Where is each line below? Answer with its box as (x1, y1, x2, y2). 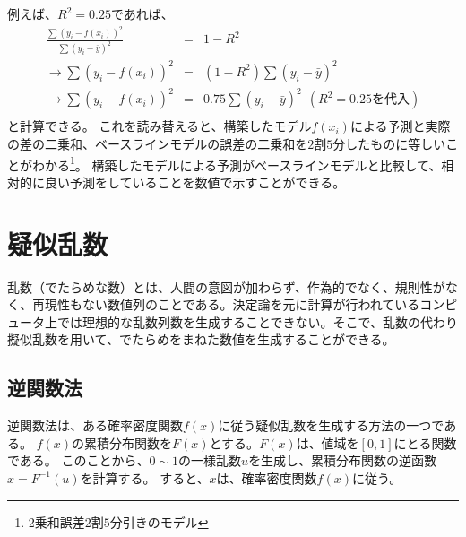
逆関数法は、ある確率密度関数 (7, 416, 183, 435)
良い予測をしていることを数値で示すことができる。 (44, 172, 346, 191)
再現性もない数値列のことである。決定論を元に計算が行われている (31, 295, 420, 314)
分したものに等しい (332, 134, 446, 153)
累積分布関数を (84, 433, 173, 452)
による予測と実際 (349, 117, 451, 135)
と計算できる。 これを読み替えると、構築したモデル (7, 117, 312, 135)
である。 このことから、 (7, 451, 150, 470)
